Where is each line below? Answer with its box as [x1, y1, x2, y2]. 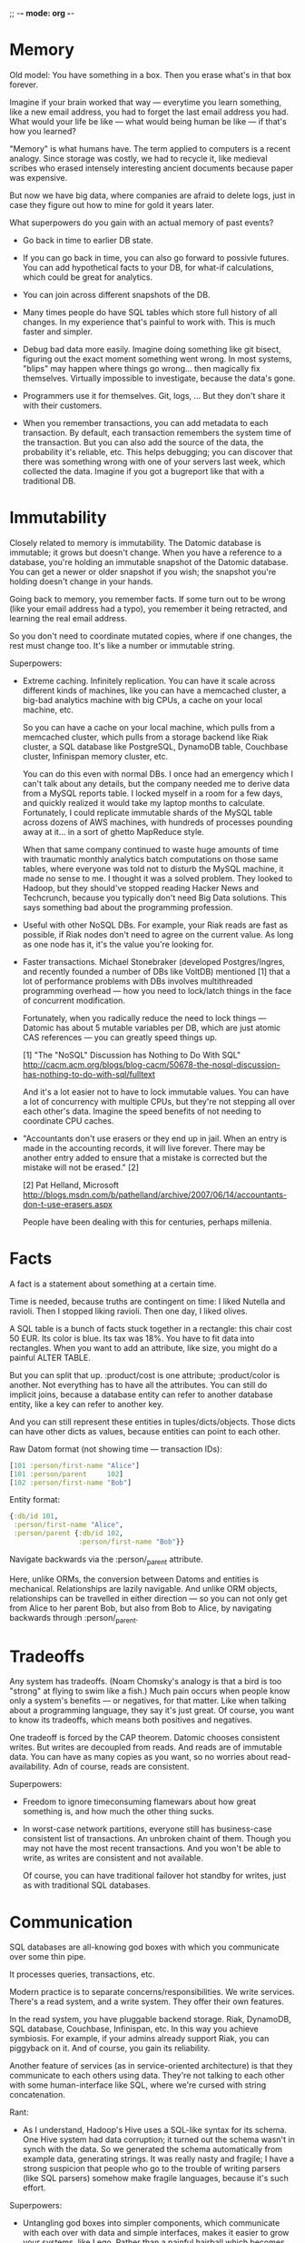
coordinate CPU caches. [22, 1115, 114, 1126]
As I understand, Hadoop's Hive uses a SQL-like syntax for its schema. [22, 2125, 288, 2136]
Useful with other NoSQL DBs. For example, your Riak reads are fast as [22, 919, 289, 930]
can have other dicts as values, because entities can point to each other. [9, 1425, 280, 1436]
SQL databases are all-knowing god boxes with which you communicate [9, 1941, 280, 1952]
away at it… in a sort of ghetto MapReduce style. [22, 826, 204, 837]
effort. [22, 2182, 46, 2193]
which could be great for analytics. [22, 272, 152, 283]
